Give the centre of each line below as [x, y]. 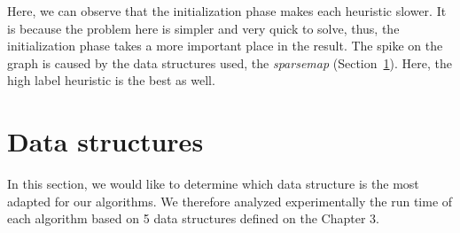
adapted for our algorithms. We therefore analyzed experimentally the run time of [230, 201]
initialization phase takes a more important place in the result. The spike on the [225, 46]
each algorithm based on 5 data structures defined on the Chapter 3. [193, 218]
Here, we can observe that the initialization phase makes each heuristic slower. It [227, 11]
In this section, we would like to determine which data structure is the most [213, 184]
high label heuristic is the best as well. [111, 80]
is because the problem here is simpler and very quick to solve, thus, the [203, 28]
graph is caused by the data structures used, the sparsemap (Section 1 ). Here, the [230, 62]
